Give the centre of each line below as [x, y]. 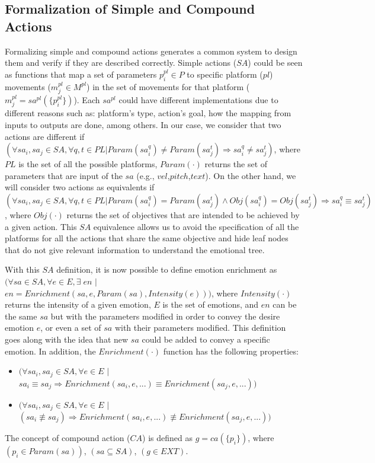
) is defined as [168, 438]
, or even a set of [71, 328]
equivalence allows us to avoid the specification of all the [196, 226]
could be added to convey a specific [206, 339]
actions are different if [45, 136]
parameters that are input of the [64, 175]
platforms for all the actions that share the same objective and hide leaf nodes [147, 238]
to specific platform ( [225, 74]
